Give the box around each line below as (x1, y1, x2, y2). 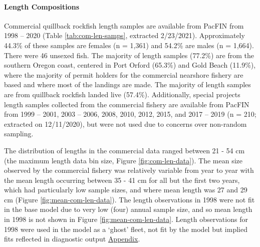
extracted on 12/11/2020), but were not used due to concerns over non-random (4, 118, 247, 129)
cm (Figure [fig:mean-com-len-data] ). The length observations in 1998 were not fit (4, 194, 255, 204)
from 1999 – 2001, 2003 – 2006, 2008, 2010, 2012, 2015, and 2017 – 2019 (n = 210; (4, 109, 256, 119)
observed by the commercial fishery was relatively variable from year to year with (4, 165, 254, 175)
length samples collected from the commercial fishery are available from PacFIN (4, 99, 249, 109)
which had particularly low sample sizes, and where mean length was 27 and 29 (4, 184, 247, 195)
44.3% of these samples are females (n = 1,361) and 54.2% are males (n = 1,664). (4, 40, 254, 50)
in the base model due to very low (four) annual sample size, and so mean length (4, 204, 252, 214)
